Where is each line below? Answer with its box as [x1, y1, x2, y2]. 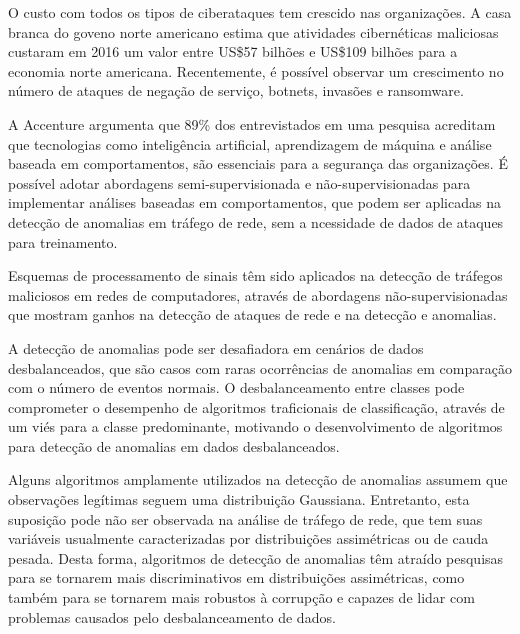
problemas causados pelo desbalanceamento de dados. [8, 606, 336, 627]
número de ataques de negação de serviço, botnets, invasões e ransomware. [8, 80, 464, 101]
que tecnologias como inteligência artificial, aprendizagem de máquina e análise [8, 133, 492, 154]
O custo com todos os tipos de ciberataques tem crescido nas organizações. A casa [8, 2, 512, 22]
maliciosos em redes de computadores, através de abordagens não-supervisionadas [8, 284, 508, 305]
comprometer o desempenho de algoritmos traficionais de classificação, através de [8, 396, 505, 417]
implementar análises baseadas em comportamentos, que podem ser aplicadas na [8, 192, 501, 213]
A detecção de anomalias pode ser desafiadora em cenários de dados [8, 337, 424, 358]
